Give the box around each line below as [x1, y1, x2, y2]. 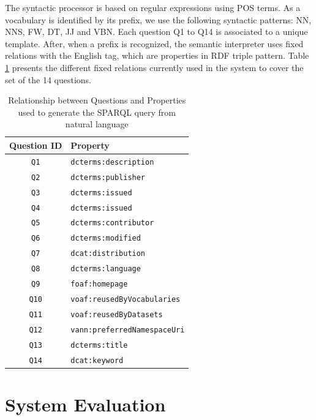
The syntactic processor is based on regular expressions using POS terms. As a [5, 1, 301, 13]
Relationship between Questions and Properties [8, 94, 186, 107]
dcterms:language [70, 264, 141, 274]
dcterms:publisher [70, 173, 146, 182]
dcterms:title [70, 340, 128, 350]
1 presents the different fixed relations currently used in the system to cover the [5, 61, 304, 73]
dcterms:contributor [70, 219, 154, 228]
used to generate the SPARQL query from [18, 105, 176, 118]
